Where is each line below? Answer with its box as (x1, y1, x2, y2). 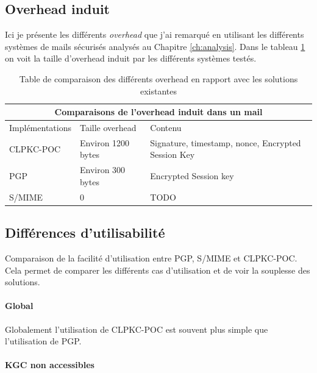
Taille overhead (79, 121, 137, 134)
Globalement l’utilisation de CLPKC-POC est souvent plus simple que (5, 322, 268, 335)
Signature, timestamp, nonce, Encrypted (150, 136, 301, 149)
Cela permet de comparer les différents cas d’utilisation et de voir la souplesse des (5, 263, 310, 276)
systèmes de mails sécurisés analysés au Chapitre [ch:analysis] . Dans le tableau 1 (5, 40, 305, 52)
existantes (140, 84, 177, 97)
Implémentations (9, 121, 71, 134)
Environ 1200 (79, 136, 130, 149)
